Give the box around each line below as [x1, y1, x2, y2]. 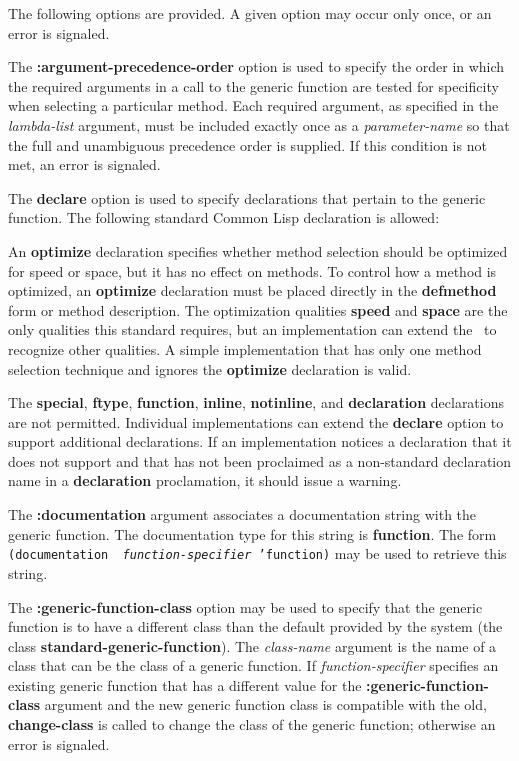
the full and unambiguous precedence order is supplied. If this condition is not [8, 134, 487, 155]
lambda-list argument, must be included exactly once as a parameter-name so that [8, 114, 510, 135]
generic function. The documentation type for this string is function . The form [8, 523, 497, 544]
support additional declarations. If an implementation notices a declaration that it [8, 431, 512, 452]
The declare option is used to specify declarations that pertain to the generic [8, 187, 486, 208]
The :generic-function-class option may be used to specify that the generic [8, 596, 483, 617]
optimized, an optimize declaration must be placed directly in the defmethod [8, 280, 497, 301]
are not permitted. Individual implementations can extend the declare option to [8, 411, 504, 432]
